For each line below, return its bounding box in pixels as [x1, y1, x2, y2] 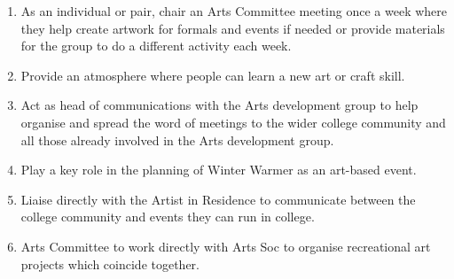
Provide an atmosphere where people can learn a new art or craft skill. [20, 66, 405, 84]
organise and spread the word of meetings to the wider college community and [20, 112, 446, 131]
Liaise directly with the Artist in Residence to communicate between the [20, 190, 416, 208]
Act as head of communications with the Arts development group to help [20, 96, 419, 114]
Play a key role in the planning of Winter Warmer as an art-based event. [20, 160, 417, 179]
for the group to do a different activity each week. [20, 36, 292, 55]
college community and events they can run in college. [20, 207, 315, 226]
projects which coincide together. [20, 254, 200, 273]
